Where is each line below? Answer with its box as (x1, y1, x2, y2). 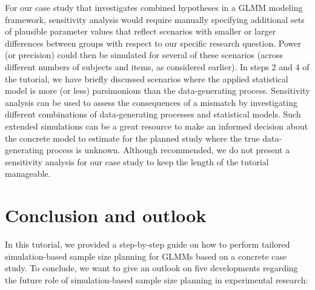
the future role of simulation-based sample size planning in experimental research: (5, 273, 308, 286)
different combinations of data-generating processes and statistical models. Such (5, 108, 301, 120)
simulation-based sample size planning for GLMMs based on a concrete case (5, 249, 287, 262)
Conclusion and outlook (5, 203, 207, 228)
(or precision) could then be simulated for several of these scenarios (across (5, 48, 283, 61)
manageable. (5, 167, 51, 180)
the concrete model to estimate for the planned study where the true (5, 131, 260, 144)
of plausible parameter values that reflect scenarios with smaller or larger (5, 25, 276, 38)
